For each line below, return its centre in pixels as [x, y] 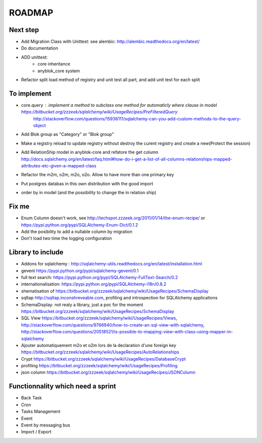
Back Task [32, 398]
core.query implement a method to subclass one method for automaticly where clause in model [119, 105]
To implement [30, 93]
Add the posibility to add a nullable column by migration [77, 231]
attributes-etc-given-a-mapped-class [59, 166]
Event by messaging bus [46, 425]
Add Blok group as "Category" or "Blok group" [67, 134]
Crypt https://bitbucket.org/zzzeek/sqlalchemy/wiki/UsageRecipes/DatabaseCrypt [104, 359]
